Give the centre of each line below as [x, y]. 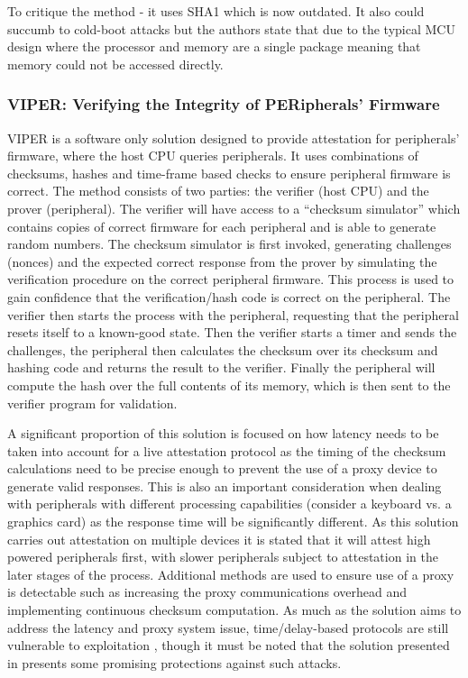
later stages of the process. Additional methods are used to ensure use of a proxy [231, 574]
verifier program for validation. [92, 403]
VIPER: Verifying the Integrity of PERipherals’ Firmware [224, 104]
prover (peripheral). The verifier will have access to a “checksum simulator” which [234, 208]
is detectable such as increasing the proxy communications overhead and [207, 592]
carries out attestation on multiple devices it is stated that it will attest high [219, 539]
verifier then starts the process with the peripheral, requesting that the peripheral [233, 314]
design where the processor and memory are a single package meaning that [214, 46]
